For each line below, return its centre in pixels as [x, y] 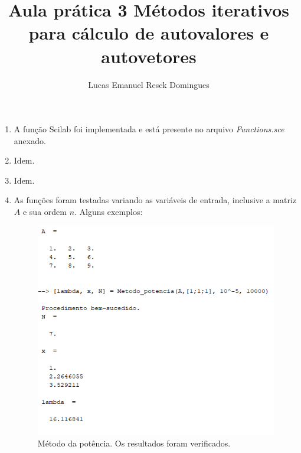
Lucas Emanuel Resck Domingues [149, 84]
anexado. [30, 140]
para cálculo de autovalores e [149, 33]
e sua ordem [45, 212]
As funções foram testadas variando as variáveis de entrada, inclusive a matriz [155, 200]
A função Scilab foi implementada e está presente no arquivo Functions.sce [149, 129]
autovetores [149, 56]
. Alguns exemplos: [109, 212]
